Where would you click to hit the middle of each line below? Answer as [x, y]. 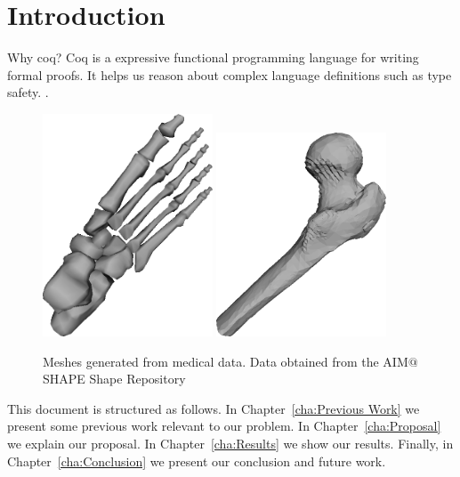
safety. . [28, 92]
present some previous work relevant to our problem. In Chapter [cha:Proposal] [224, 426]
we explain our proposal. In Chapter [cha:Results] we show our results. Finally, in [230, 443]
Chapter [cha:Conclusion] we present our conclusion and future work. [197, 461]
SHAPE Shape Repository [114, 379]
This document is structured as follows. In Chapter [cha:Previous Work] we [214, 408]
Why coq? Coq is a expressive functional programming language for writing [213, 57]
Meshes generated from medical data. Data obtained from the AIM [226, 361]
